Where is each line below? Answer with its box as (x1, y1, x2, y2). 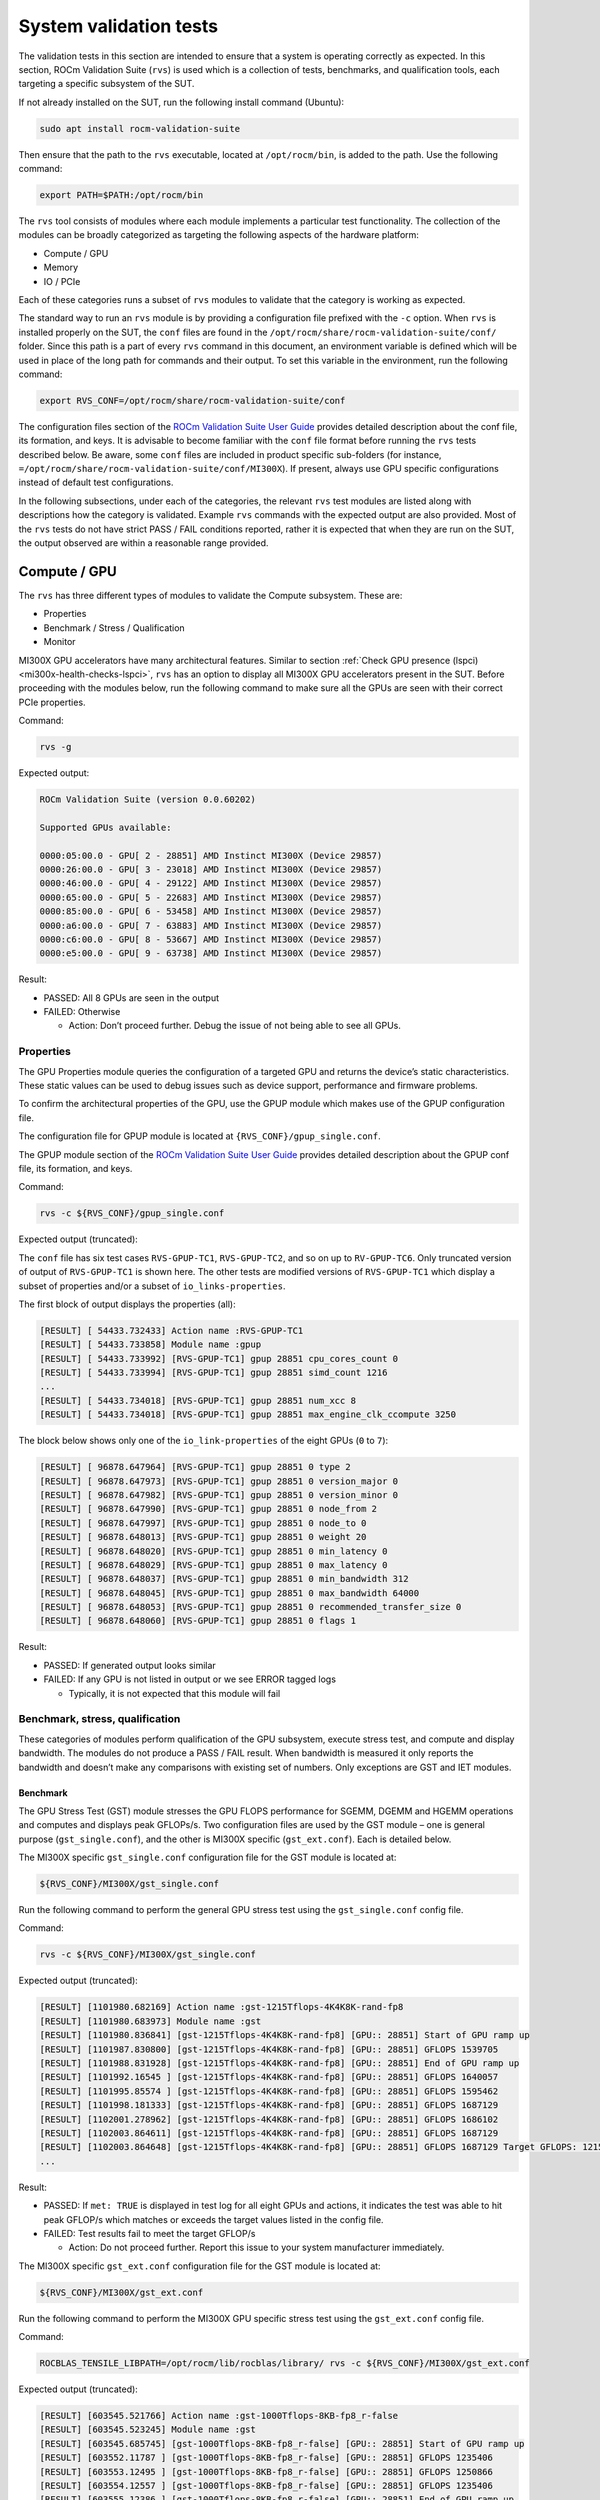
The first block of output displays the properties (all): (18, 1298, 236, 1310)
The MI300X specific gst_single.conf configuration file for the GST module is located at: (18, 1851, 397, 1864)
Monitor (43, 636, 76, 648)
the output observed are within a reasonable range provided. (18, 537, 269, 549)
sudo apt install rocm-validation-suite (39, 123, 240, 134)
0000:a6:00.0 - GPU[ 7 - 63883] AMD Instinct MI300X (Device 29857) (39, 920, 383, 931)
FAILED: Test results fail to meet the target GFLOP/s (43, 2227, 256, 2239)
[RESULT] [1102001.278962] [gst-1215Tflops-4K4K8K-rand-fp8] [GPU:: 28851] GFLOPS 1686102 (39, 2113, 499, 2125)
